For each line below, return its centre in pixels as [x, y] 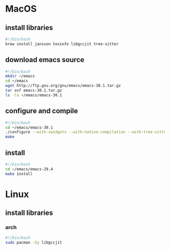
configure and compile [42, 111]
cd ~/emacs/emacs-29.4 [29, 169]
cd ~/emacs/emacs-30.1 [29, 128]
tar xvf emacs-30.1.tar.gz [34, 90]
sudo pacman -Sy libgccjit [34, 243]
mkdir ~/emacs [20, 76]
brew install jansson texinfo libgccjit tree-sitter [62, 44]
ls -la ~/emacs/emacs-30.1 [34, 95]
